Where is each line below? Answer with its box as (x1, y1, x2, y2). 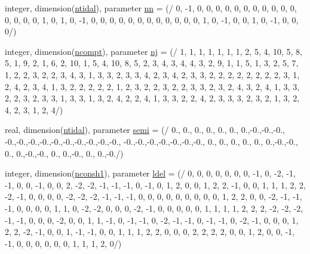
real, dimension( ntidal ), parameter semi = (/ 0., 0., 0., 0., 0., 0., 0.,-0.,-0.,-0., (5, 123, 285, 136)
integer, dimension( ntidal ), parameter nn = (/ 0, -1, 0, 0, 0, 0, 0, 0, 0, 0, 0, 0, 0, (5, 2, 297, 14)
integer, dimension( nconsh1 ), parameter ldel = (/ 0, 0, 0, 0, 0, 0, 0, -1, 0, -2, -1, (5, 167, 296, 179)
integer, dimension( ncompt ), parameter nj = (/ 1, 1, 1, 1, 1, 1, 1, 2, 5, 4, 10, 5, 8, (5, 45, 303, 57)
